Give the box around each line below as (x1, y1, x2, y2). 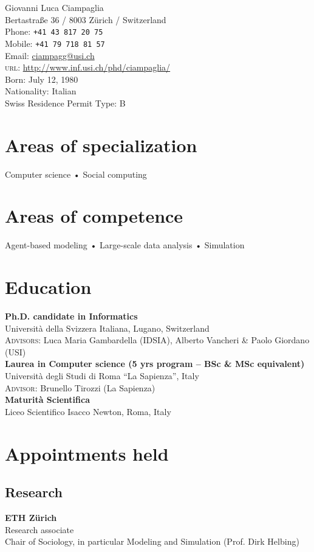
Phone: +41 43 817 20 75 (5, 25, 103, 38)
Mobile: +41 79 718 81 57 (5, 37, 105, 49)
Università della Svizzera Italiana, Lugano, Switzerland (5, 321, 210, 334)
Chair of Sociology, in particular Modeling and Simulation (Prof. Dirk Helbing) (5, 535, 299, 548)
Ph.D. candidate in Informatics (5, 310, 138, 323)
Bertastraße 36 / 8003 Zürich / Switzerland (5, 13, 166, 26)
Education (5, 274, 92, 299)
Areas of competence (5, 203, 183, 228)
